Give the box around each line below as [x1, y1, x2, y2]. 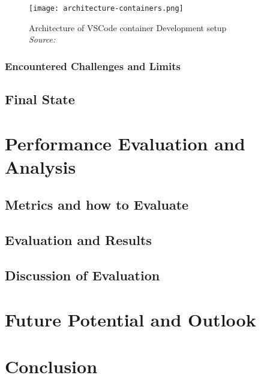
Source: [29, 33, 56, 46]
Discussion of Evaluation [5, 265, 160, 284]
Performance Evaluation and [5, 131, 245, 155]
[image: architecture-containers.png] [29, 4, 184, 13]
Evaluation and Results [5, 231, 152, 249]
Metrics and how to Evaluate [5, 195, 189, 214]
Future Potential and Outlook [5, 307, 256, 331]
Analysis [5, 154, 76, 179]
